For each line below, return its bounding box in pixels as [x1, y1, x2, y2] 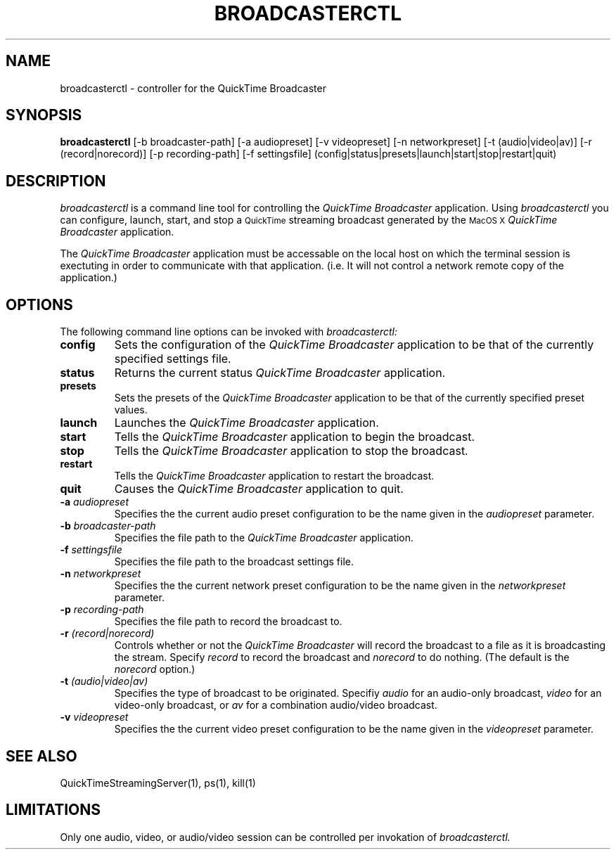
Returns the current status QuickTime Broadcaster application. [114, 366, 446, 380]
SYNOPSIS [6, 106, 82, 124]
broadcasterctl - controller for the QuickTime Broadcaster [60, 82, 326, 94]
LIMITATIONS [6, 801, 101, 819]
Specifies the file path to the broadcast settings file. [114, 555, 354, 568]
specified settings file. [114, 352, 231, 366]
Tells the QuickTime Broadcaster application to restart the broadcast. [114, 470, 435, 482]
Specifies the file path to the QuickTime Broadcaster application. [114, 532, 414, 544]
